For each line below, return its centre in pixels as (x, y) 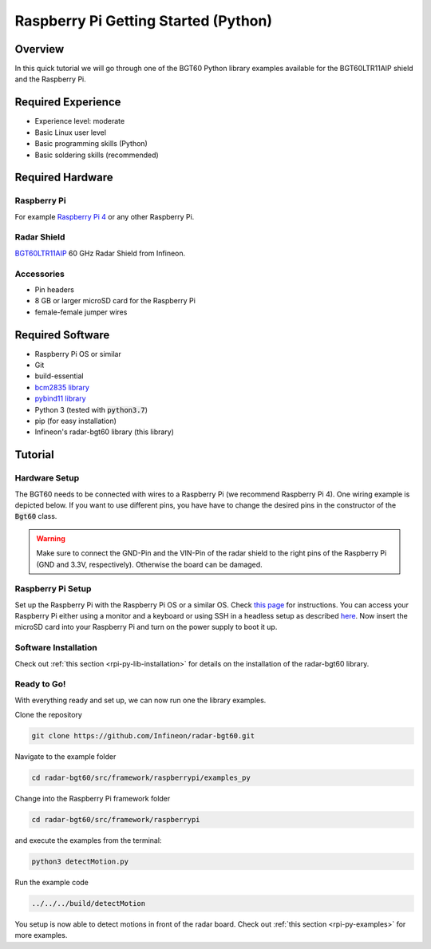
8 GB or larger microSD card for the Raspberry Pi (115, 301)
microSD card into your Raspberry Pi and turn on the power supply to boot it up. (146, 627)
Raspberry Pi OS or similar (78, 354)
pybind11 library (61, 398)
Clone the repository (49, 715)
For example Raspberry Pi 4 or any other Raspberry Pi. (105, 216)
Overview (40, 49)
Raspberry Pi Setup (53, 589)
